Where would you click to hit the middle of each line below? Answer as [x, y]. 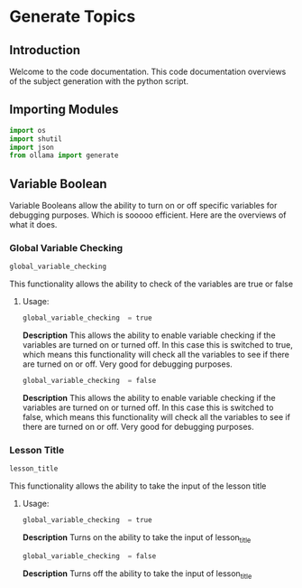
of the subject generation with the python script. [99, 81]
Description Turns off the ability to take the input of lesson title [137, 574]
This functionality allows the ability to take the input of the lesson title [138, 486]
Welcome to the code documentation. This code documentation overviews [148, 71]
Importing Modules [64, 110]
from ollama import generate [64, 155]
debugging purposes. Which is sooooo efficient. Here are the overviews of [148, 215]
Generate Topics [73, 17]
